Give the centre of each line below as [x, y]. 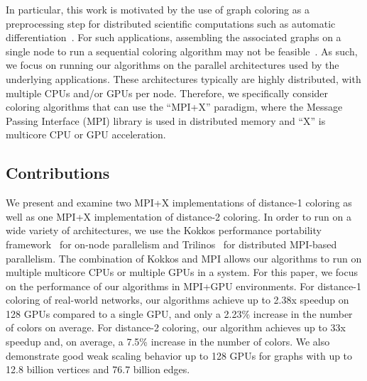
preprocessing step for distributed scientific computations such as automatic [171, 23]
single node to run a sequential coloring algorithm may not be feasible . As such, [182, 51]
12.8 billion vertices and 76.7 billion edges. [98, 369]
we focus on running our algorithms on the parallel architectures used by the [172, 65]
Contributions [58, 173]
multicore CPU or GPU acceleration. [86, 134]
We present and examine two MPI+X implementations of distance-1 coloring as [179, 203]
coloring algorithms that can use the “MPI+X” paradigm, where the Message [174, 107]
